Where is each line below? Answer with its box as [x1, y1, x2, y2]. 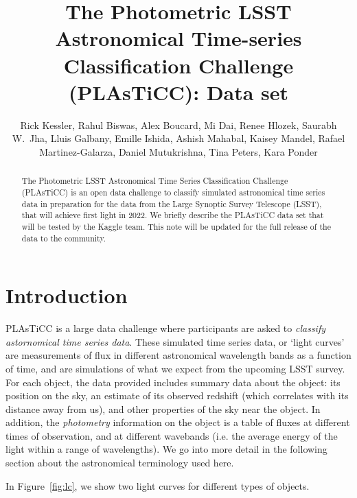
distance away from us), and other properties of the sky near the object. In [5, 401, 321, 416]
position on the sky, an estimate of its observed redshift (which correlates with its [5, 388, 349, 403]
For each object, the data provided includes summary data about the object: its [5, 375, 341, 389]
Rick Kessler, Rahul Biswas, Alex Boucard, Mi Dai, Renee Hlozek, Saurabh [20, 117, 337, 132]
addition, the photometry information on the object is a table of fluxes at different [5, 415, 350, 429]
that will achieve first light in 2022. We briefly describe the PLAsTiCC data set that [21, 209, 324, 221]
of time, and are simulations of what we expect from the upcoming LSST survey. [5, 361, 345, 375]
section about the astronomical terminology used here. [5, 455, 234, 470]
